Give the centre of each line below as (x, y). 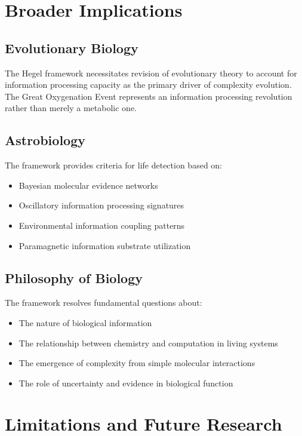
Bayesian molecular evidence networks (88, 185)
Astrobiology (45, 140)
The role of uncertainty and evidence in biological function (126, 383)
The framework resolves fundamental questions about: (104, 303)
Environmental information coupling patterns (102, 225)
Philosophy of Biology (74, 277)
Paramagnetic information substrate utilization (105, 245)
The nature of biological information (85, 322)
